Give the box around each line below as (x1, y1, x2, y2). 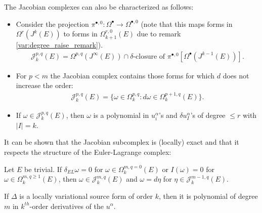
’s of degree (190, 109, 226, 120)
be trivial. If (24, 163, 62, 174)
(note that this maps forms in (141, 18, 233, 29)
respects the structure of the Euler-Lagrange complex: (4, 146, 171, 157)
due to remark (137, 28, 181, 39)
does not (223, 70, 249, 80)
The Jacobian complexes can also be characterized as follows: (4, 2, 194, 12)
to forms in (63, 28, 98, 39)
